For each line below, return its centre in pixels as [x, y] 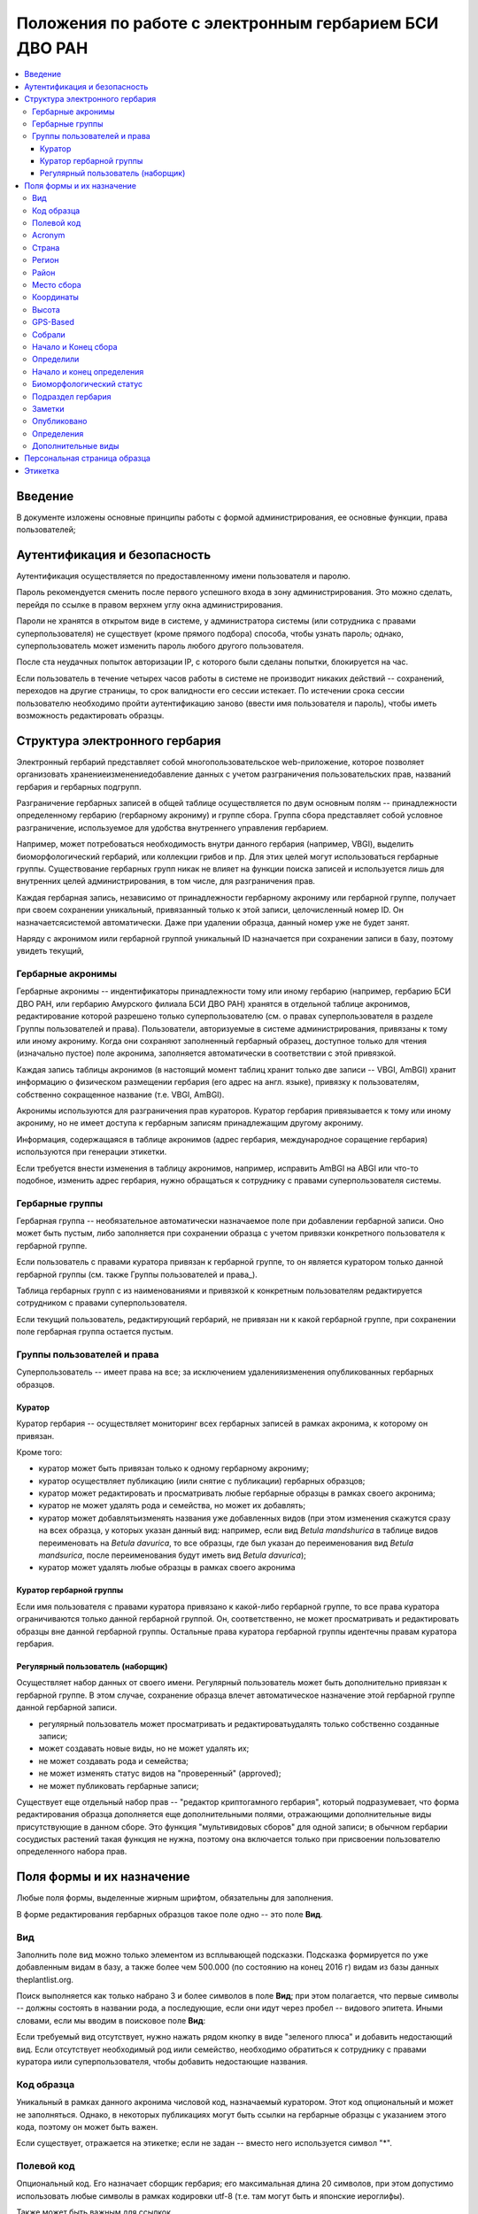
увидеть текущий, [50, 951]
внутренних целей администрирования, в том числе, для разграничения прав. [166, 881]
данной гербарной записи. [67, 1707]
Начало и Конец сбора [75, 346]
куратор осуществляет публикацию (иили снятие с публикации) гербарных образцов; [202, 1481]
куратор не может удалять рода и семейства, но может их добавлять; [172, 1506]
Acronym [49, 236]
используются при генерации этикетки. [92, 1152]
